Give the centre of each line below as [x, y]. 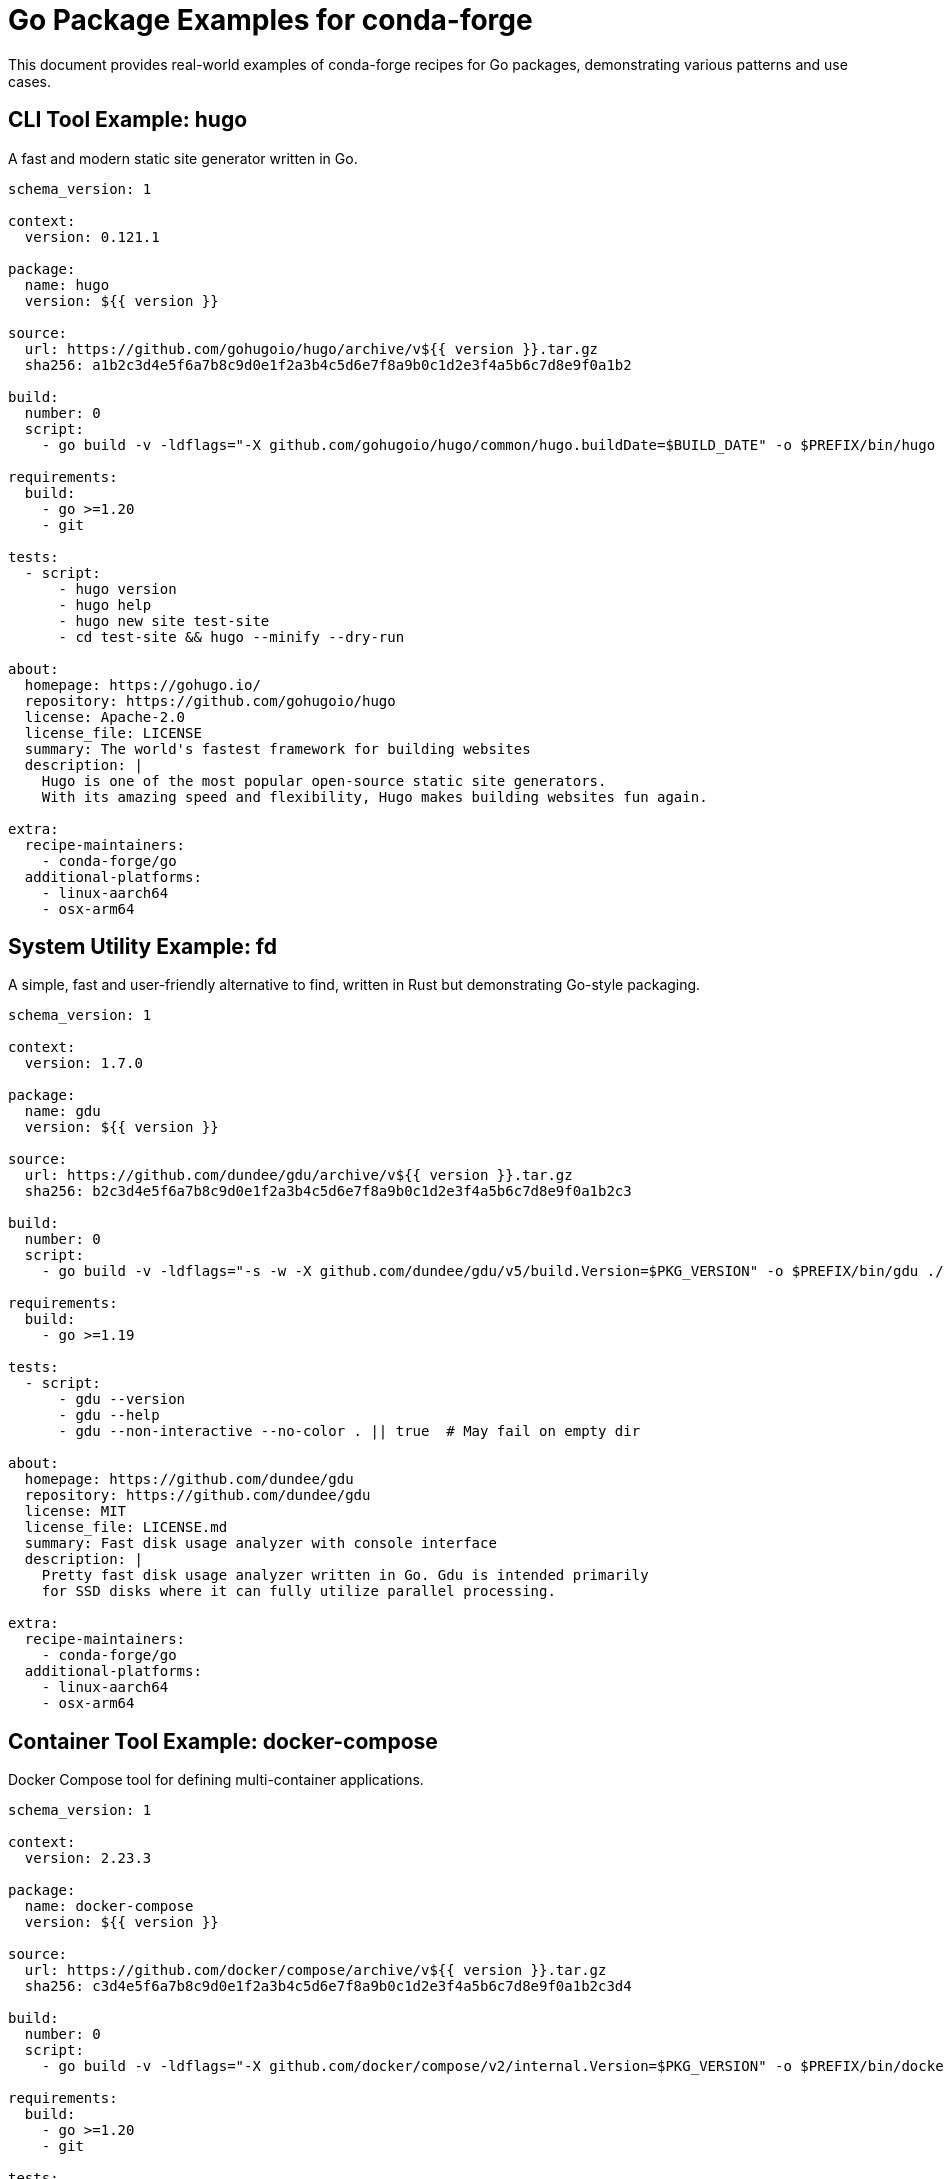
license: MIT [75, 1511]
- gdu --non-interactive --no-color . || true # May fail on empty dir [349, 1431]
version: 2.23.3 [88, 1858]
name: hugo [67, 284]
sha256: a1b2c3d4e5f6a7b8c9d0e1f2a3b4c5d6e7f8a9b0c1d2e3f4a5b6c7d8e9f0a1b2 [328, 364]
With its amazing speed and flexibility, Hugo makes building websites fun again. [374, 796]
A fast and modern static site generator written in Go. [183, 158]
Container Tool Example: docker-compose [223, 1741]
